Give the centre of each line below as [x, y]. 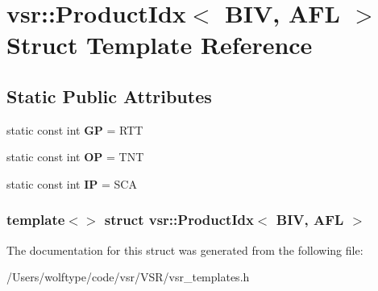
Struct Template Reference [160, 45]
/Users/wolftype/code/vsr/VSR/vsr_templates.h [128, 277]
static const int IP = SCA [72, 183]
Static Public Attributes [109, 96]
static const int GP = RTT [75, 129]
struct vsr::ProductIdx [179, 220]
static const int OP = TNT [75, 157]
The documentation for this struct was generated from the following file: [185, 249]
